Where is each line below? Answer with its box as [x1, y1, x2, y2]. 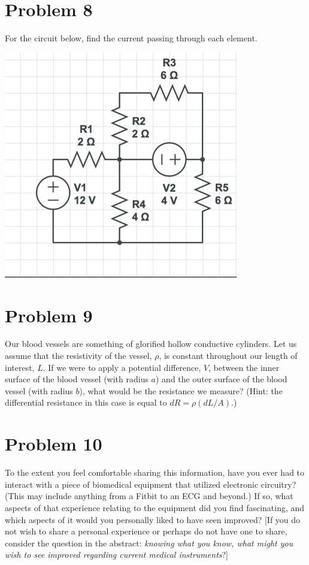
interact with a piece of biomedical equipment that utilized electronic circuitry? [5, 478, 296, 490]
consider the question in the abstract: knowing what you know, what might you [5, 536, 293, 549]
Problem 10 [5, 431, 102, 456]
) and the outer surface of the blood [156, 373, 287, 385]
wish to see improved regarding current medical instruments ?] [5, 548, 229, 561]
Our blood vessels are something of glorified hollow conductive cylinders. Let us [5, 337, 297, 350]
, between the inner [208, 361, 280, 373]
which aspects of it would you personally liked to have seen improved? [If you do [5, 513, 301, 525]
